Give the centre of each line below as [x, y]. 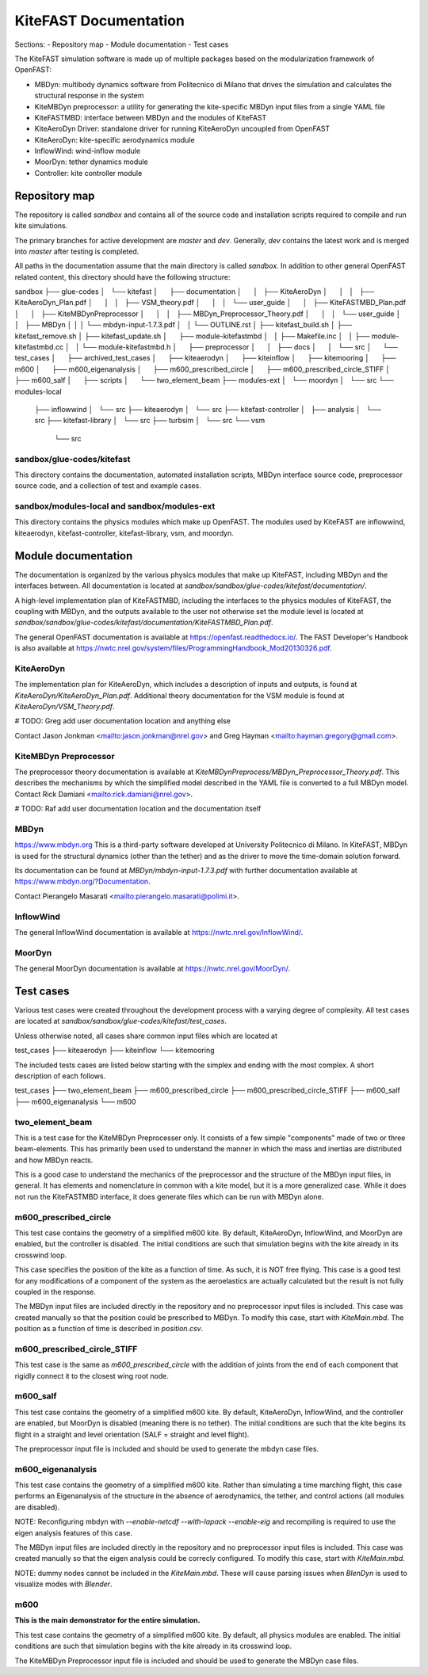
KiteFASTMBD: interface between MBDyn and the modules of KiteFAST [151, 117]
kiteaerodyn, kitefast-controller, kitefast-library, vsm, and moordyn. [124, 533]
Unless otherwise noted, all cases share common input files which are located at [146, 1036]
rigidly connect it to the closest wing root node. [92, 1375]
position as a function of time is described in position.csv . [109, 1329]
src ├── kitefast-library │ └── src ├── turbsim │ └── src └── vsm [150, 421]
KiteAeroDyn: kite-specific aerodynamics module [115, 139]
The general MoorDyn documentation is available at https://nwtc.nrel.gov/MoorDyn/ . [153, 969]
